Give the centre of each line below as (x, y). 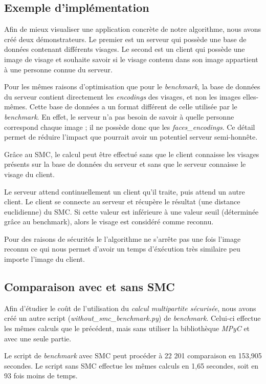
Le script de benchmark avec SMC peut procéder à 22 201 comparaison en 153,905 (133, 356)
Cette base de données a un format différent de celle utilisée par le (133, 107)
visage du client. (29, 174)
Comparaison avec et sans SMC (90, 287)
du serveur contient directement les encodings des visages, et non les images (123, 96)
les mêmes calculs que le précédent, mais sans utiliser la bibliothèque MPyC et (127, 328)
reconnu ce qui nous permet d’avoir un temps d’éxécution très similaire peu (122, 249)
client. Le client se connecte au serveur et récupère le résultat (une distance (122, 201)
